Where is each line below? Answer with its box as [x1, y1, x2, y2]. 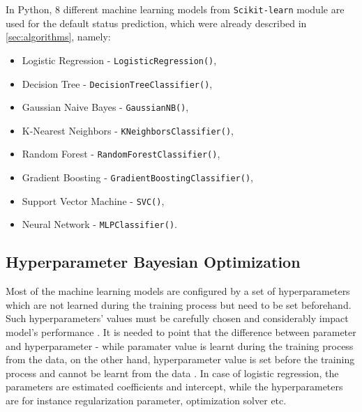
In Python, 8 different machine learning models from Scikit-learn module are [6, 2, 345, 16]
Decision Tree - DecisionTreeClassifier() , [22, 76, 213, 91]
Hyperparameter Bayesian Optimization [6, 251, 301, 273]
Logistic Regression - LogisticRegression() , [22, 52, 217, 67]
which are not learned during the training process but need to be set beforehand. [6, 297, 352, 312]
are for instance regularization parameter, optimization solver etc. [6, 393, 287, 408]
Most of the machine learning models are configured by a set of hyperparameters [6, 284, 350, 298]
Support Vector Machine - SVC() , [22, 193, 165, 208]
